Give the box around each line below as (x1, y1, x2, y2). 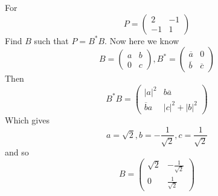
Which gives (5, 113, 50, 126)
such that (34, 34, 69, 47)
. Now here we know (104, 34, 179, 47)
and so (5, 145, 29, 158)
